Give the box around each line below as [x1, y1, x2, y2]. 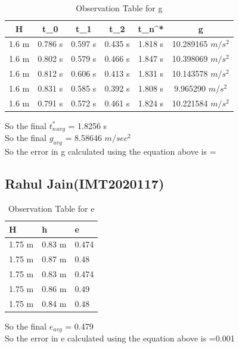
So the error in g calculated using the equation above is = [5, 145, 216, 158]
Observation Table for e [8, 202, 95, 214]
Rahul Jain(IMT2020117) [5, 174, 164, 193]
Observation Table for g [76, 2, 163, 14]
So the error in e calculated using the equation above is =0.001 [5, 332, 235, 344]
